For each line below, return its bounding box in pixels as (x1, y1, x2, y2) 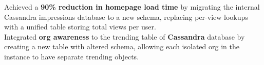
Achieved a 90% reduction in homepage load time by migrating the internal (4, 2, 260, 12)
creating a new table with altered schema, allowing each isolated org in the (4, 41, 239, 52)
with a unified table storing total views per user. (4, 21, 156, 32)
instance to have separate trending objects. (4, 51, 139, 61)
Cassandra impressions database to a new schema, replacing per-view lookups (4, 11, 248, 22)
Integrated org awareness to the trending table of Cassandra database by (4, 31, 245, 42)
